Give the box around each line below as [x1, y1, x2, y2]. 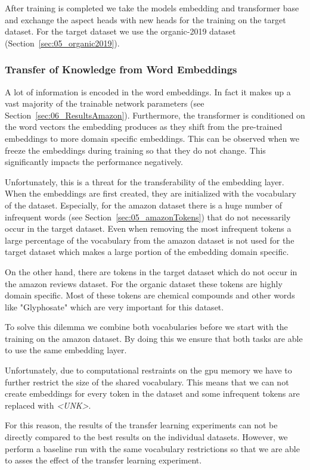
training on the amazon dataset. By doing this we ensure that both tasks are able [5, 332, 303, 344]
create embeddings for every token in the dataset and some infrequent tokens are [5, 387, 300, 400]
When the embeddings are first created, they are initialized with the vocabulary [5, 187, 296, 200]
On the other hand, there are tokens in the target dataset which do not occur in [5, 265, 297, 278]
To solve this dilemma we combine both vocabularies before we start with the [5, 320, 288, 333]
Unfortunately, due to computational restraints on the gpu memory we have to [5, 364, 292, 376]
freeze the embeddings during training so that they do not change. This [5, 144, 266, 156]
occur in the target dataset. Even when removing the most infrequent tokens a [5, 222, 292, 235]
